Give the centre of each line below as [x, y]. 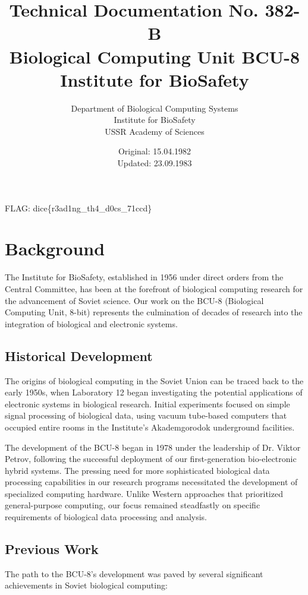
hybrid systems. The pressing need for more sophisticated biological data [137, 470]
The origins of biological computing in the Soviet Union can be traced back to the [154, 380]
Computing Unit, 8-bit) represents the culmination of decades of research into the [154, 312]
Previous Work [52, 549]
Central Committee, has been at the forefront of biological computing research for [154, 288]
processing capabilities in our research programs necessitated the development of [151, 482]
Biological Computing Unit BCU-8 [155, 56]
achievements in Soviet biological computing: [86, 585]
